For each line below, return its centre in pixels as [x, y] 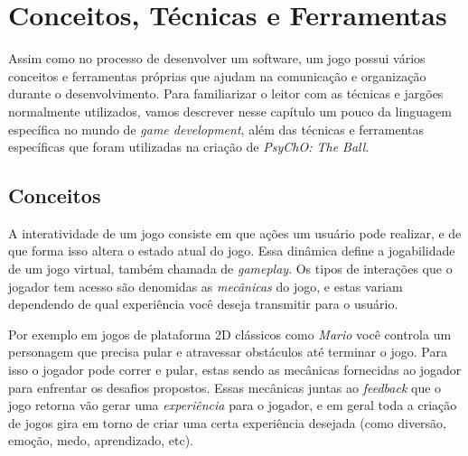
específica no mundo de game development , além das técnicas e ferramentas [216, 129]
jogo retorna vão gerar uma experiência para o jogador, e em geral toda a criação [233, 405]
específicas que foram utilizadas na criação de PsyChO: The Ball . [189, 147]
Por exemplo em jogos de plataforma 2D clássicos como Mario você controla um [230, 334]
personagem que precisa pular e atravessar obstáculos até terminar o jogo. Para [228, 352]
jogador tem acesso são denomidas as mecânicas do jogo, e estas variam [206, 286]
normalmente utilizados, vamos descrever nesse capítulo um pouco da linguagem [230, 111]
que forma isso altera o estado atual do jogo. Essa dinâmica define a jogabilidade [232, 251]
